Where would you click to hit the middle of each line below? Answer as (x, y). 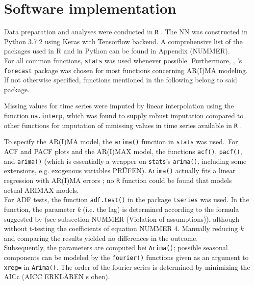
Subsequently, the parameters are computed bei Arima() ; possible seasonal (116, 247)
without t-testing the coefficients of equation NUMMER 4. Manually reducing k (124, 228)
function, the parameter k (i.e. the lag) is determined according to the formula (122, 209)
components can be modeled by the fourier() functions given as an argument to (126, 257)
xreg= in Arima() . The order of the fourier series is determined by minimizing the (127, 267)
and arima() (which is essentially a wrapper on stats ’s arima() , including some (125, 161)
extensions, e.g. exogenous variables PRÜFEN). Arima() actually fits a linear (120, 170)
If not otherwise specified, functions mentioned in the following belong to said (121, 80)
